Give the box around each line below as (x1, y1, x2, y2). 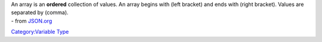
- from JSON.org (11, 17, 52, 24)
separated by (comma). (11, 9, 69, 16)
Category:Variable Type (11, 28, 69, 35)
